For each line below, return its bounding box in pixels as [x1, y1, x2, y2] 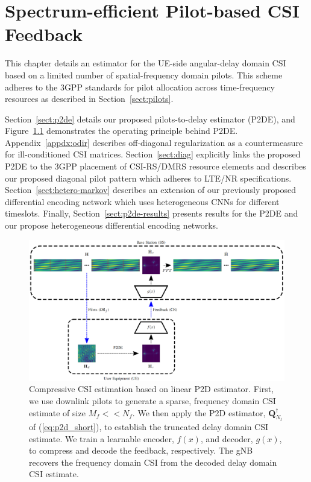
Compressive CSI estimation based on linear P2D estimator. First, [29, 382, 274, 395]
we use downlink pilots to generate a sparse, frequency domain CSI [29, 394, 276, 407]
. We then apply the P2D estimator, [132, 406, 266, 419]
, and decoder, [200, 432, 253, 445]
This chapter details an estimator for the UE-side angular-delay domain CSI [5, 57, 286, 69]
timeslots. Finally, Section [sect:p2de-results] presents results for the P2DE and [5, 207, 298, 220]
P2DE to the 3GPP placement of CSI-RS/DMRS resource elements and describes [5, 160, 306, 173]
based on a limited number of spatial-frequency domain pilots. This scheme [5, 68, 283, 81]
